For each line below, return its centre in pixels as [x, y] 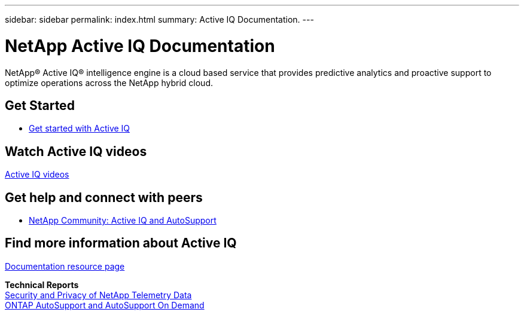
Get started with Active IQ [80, 129]
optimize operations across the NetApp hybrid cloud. [109, 82]
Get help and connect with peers [104, 197]
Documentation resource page [65, 266]
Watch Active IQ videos [76, 151]
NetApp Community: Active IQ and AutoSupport [123, 221]
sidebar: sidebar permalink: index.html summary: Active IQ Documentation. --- [159, 19]
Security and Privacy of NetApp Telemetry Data [98, 295]
